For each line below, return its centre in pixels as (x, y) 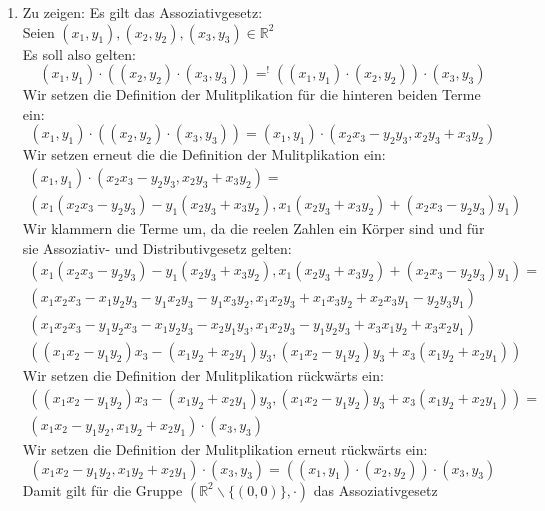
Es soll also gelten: (79, 53)
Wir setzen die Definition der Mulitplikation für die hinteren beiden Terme (251, 94)
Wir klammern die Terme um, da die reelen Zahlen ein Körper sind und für (253, 228)
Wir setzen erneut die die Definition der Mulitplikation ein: (204, 154)
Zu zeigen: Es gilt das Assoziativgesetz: (142, 12)
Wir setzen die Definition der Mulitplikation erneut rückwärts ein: (225, 449)
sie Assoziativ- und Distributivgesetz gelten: (157, 247)
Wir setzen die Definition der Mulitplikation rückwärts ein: (203, 375)
